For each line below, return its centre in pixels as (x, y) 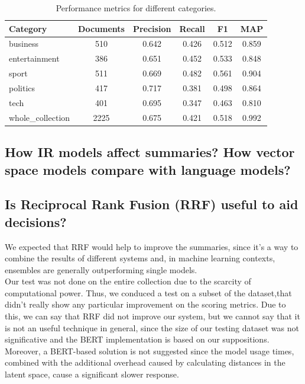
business (24, 44)
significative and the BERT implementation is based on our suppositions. (137, 339)
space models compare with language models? (148, 169)
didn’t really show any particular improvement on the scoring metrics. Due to (145, 304)
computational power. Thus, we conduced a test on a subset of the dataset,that (148, 292)
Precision (152, 28)
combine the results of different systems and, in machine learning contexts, (140, 258)
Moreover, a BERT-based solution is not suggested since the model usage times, (150, 351)
